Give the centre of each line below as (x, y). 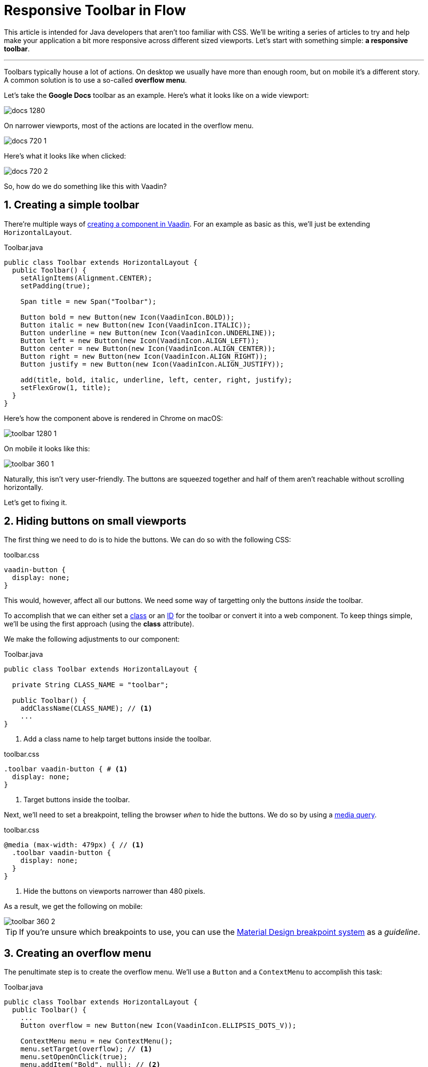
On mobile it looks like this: (47, 448)
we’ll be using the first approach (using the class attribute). (99, 624)
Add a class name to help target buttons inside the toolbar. (118, 739)
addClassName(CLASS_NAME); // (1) (86, 708)
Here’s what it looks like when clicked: (65, 156)
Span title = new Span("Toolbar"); (88, 301)
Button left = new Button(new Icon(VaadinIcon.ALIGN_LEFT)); (140, 340)
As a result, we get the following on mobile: (73, 906)
